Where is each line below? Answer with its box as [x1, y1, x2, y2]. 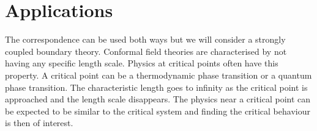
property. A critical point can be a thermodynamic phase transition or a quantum [5, 68, 312, 81]
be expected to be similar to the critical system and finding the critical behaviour [5, 104, 310, 117]
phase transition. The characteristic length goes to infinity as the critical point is [5, 80, 308, 93]
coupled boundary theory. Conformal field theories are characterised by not [5, 44, 287, 57]
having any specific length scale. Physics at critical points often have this [5, 57, 278, 69]
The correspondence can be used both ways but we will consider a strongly [5, 33, 286, 46]
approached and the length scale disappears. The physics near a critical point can [5, 93, 311, 105]
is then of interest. [5, 116, 73, 129]
